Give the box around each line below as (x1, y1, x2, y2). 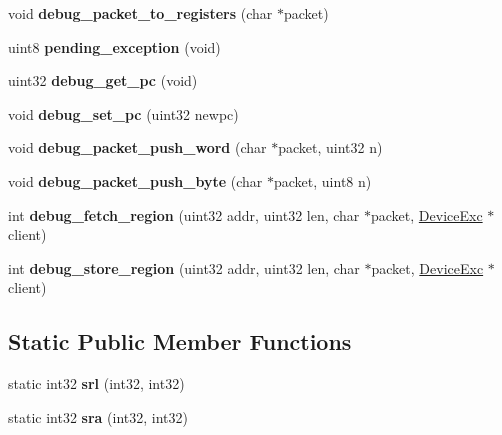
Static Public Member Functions (8, 326, 352, 357)
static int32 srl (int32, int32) (8, 373, 185, 394)
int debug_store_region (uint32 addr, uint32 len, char (8, 257, 360, 278)
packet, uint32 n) (278, 137, 383, 158)
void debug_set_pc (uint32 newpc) (8, 103, 239, 124)
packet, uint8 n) (273, 170, 372, 191)
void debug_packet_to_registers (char (8, 3, 273, 23)
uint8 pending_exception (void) (8, 36, 221, 57)
